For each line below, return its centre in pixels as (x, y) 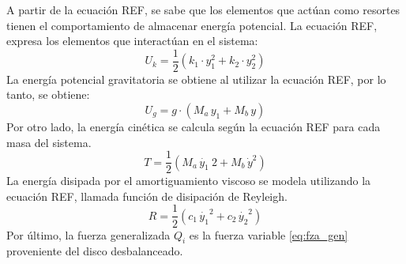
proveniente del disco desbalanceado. (95, 251)
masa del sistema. (49, 142)
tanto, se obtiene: (48, 94)
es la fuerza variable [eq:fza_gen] (269, 234)
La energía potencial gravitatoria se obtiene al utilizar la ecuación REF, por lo (196, 79)
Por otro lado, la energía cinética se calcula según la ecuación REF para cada (194, 127)
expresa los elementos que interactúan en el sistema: (132, 41)
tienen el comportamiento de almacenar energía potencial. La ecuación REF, (192, 25)
